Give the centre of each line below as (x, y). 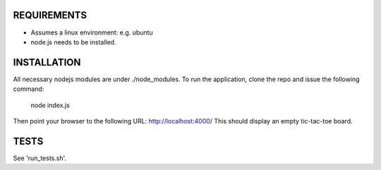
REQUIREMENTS (50, 15)
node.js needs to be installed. (73, 42)
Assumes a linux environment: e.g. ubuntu (92, 32)
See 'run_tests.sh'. (40, 158)
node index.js (50, 105)
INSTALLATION (47, 62)
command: (29, 89)
